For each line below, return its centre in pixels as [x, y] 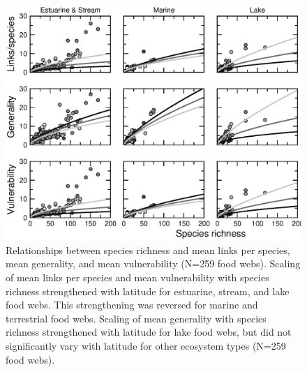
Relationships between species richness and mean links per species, [148, 250]
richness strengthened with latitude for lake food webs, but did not [149, 332]
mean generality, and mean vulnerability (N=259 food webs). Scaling [153, 263]
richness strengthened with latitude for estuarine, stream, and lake [148, 291]
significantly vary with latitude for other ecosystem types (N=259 [146, 345]
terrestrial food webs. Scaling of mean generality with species [136, 318]
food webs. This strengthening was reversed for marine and [132, 305]
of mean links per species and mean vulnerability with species [137, 277]
